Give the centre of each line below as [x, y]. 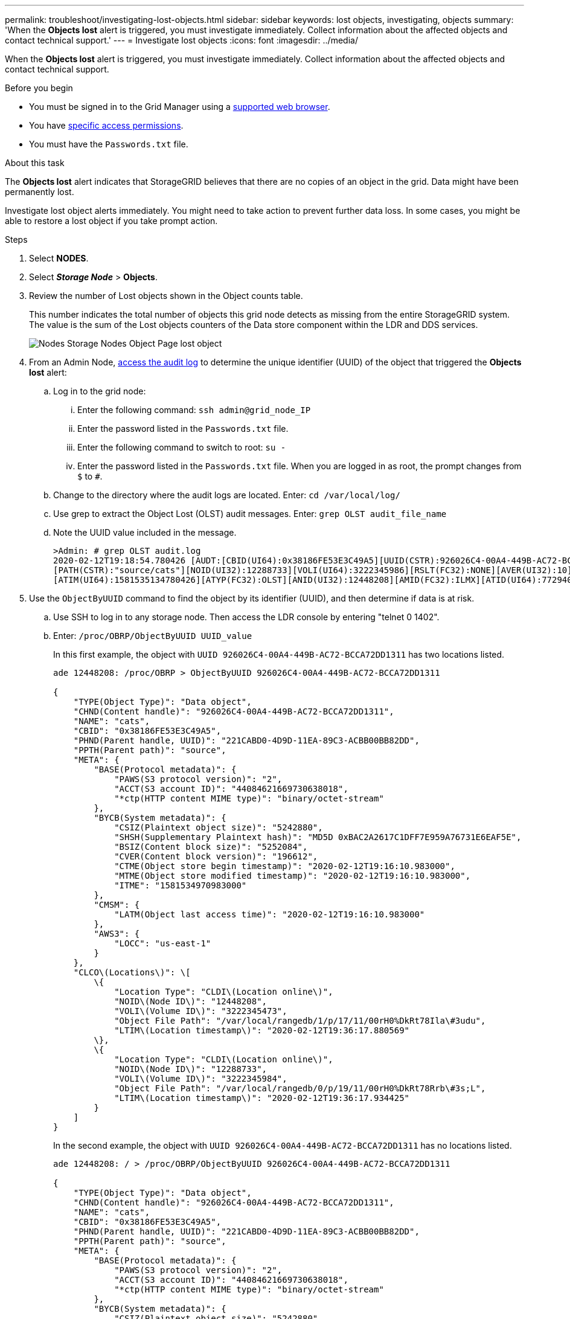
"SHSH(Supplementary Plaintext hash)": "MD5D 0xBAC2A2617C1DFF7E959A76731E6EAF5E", [318, 837]
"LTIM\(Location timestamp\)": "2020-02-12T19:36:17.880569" [262, 1030]
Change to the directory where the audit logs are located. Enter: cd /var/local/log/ [227, 495]
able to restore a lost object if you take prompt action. [111, 221]
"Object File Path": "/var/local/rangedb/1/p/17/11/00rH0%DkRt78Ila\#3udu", [300, 1021]
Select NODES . [59, 258]
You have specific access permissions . [106, 125]
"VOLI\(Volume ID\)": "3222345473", [201, 1011]
